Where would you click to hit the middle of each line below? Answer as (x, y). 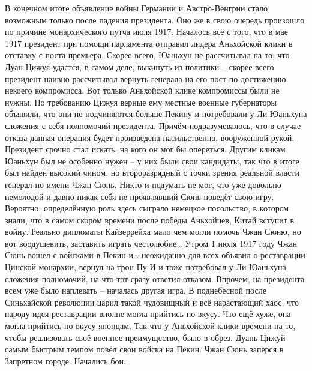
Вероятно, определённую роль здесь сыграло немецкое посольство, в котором (147, 208)
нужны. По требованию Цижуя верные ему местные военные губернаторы (141, 102)
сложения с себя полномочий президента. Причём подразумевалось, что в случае (153, 125)
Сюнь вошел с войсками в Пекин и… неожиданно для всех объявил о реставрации (155, 255)
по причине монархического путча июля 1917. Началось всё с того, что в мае (147, 32)
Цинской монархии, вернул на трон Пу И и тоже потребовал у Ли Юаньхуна (145, 267)
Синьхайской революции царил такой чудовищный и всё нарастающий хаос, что (152, 302)
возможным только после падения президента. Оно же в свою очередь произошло (155, 20)
